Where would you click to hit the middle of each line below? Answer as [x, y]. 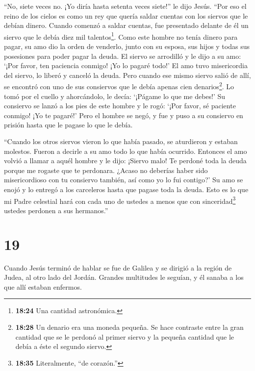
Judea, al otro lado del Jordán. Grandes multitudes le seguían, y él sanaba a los [124, 277]
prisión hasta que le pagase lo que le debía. [68, 125]
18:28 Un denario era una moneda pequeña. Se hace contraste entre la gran [129, 327]
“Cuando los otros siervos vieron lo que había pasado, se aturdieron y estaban [121, 141]
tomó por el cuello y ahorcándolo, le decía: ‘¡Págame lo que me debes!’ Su [115, 96]
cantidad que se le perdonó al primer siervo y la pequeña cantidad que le [125, 336]
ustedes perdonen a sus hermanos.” [56, 210]
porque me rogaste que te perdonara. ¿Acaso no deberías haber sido [106, 170]
